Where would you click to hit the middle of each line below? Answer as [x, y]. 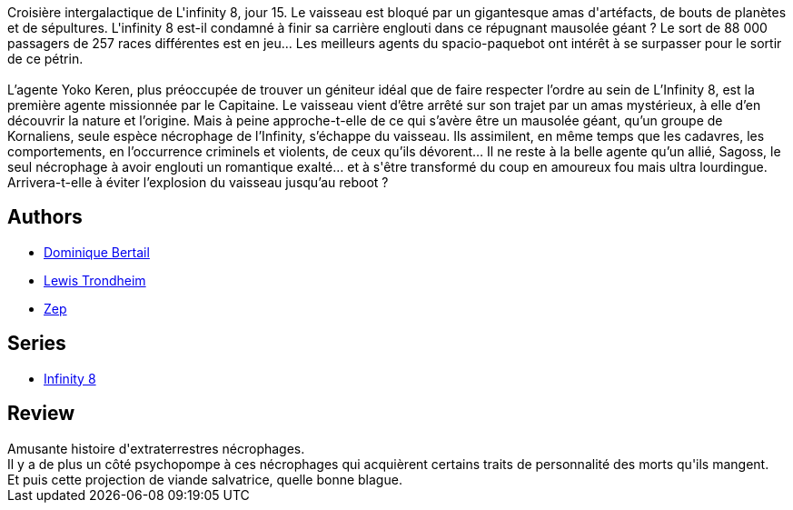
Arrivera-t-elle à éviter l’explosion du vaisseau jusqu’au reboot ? [198, 182]
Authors [45, 217]
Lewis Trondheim [95, 280]
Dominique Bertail [97, 252]
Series [37, 344]
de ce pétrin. [45, 59]
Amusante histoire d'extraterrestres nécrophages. [156, 448]
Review [41, 414]
